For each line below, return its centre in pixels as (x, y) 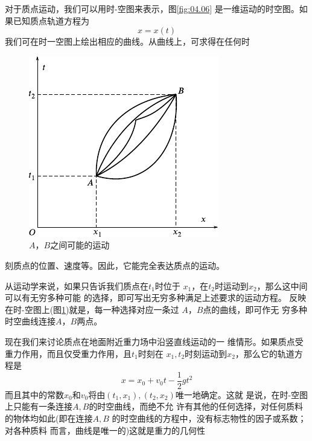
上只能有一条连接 (39, 406)
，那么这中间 (282, 285)
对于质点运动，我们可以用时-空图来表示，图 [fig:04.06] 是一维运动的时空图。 (152, 8)
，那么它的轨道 (265, 353)
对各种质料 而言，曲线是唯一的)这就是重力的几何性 (105, 430)
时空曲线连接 (30, 321)
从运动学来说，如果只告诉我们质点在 (77, 285)
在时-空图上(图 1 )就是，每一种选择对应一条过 (92, 309)
